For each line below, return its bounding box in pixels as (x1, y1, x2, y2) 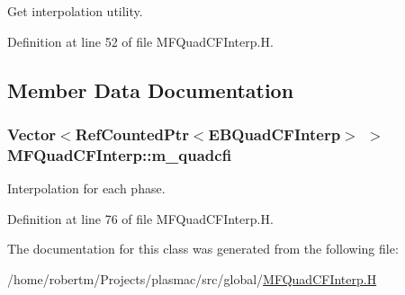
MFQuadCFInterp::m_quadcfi (7, 143, 232, 165)
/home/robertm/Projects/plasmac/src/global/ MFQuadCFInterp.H (7, 269, 377, 288)
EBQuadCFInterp (208, 122, 341, 145)
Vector (7, 122, 57, 145)
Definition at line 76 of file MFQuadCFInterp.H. (7, 209, 274, 228)
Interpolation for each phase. (7, 179, 166, 198)
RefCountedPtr (75, 122, 189, 145)
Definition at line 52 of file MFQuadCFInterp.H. (7, 31, 274, 50)
